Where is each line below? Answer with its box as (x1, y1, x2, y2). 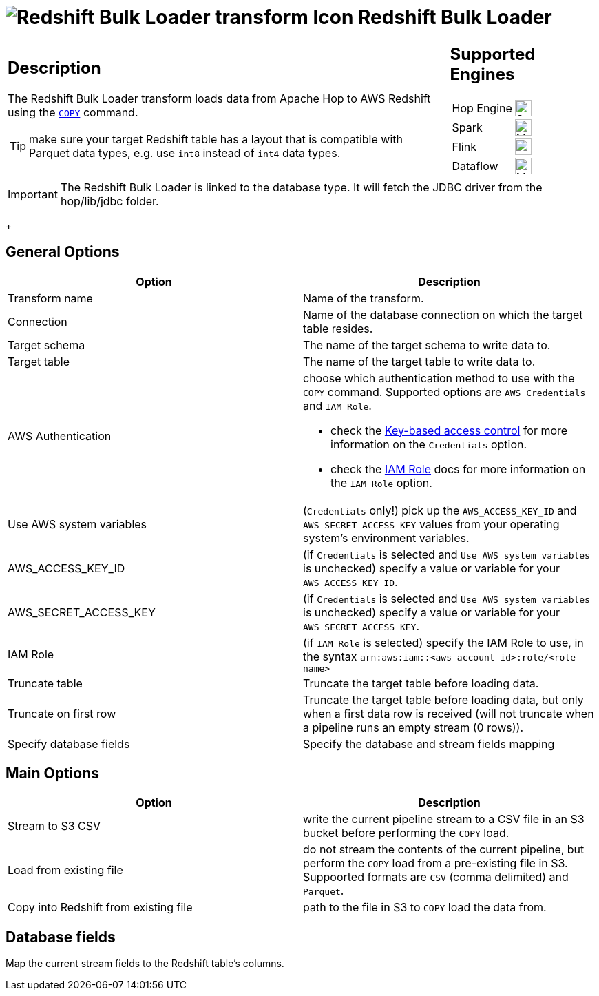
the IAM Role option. (330, 475, 432, 490)
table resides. (303, 321, 373, 335)
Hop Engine (452, 101, 512, 115)
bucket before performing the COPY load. (303, 826, 509, 840)
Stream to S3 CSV (8, 819, 101, 833)
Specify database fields (8, 736, 130, 751)
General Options (6, 243, 120, 261)
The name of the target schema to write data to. (303, 338, 551, 352)
